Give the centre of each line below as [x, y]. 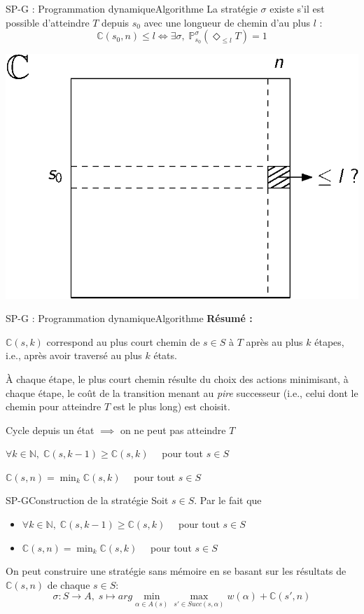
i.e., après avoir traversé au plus [74, 355]
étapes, [329, 341]
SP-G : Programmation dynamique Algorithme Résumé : [129, 318]
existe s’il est [297, 8]
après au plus [274, 341]
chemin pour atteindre [54, 406]
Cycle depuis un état [50, 430]
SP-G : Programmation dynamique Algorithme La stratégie [132, 8]
